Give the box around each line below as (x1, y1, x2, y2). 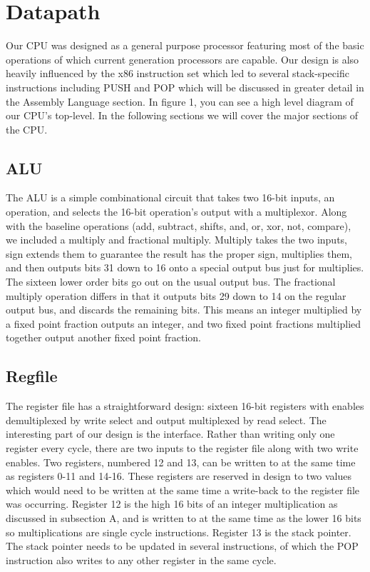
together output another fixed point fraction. (6, 330, 201, 345)
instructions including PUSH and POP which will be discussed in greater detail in (6, 79, 364, 94)
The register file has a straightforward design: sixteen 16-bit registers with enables (6, 398, 364, 413)
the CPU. (6, 121, 48, 136)
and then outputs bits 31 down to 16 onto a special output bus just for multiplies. (6, 260, 364, 275)
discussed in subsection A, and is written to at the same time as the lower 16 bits (6, 510, 361, 525)
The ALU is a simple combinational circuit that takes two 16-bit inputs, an (6, 190, 335, 205)
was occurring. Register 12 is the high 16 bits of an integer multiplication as (6, 496, 338, 511)
